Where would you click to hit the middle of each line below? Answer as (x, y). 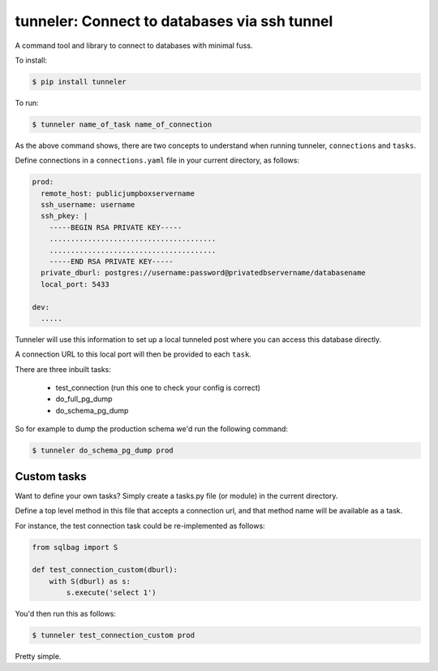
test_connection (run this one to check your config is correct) (158, 388)
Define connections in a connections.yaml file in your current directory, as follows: (157, 160)
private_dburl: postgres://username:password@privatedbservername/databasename (204, 273)
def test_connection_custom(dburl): (105, 570)
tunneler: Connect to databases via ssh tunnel (174, 21)
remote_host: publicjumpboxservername (118, 193)
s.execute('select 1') (112, 593)
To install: (31, 60)
